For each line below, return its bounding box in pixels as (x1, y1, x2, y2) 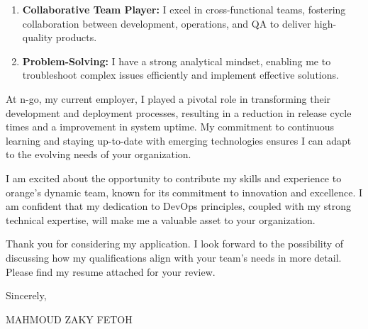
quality (22, 30, 53, 45)
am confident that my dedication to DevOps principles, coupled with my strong (6, 199, 352, 213)
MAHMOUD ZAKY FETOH (6, 311, 133, 326)
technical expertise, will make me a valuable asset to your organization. (6, 212, 316, 227)
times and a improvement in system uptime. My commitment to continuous (6, 119, 335, 134)
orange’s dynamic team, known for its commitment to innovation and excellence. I (6, 184, 363, 199)
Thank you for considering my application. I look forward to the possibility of (6, 236, 344, 251)
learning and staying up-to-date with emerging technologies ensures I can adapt (6, 133, 352, 147)
